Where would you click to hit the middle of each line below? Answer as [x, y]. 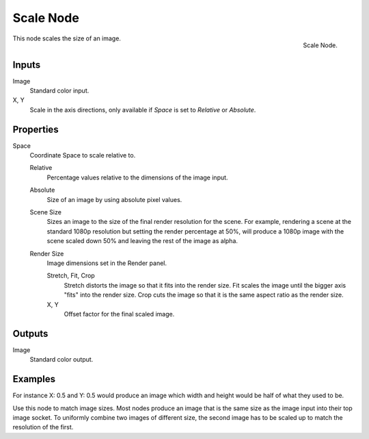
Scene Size [45, 212]
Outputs [30, 333]
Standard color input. [59, 91]
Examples [34, 379]
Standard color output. [61, 360]
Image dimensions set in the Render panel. [107, 263]
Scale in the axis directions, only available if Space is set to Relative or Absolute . [143, 110]
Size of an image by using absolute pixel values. [114, 199]
